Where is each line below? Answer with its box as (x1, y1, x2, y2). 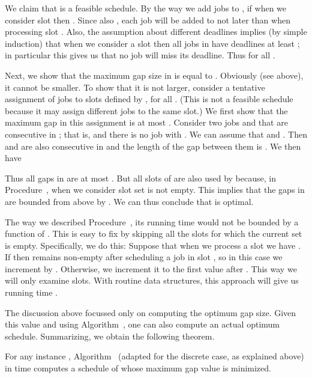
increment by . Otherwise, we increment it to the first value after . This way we (5, 262, 297, 275)
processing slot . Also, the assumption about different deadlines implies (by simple (5, 25, 307, 38)
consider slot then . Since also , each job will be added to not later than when (5, 13, 290, 26)
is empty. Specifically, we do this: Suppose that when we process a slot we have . (5, 239, 301, 251)
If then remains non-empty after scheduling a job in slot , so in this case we (5, 251, 283, 263)
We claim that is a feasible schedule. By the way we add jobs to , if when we (5, 2, 287, 14)
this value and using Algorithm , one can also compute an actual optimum (5, 318, 280, 331)
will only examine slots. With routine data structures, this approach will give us (5, 274, 299, 287)
